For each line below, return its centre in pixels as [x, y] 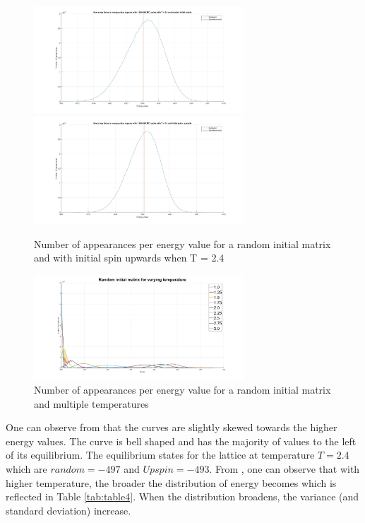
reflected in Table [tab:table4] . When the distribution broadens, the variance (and [182, 496]
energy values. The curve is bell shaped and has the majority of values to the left [181, 441]
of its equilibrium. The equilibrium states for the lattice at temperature [160, 455]
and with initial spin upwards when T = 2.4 [129, 258]
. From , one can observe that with [285, 468]
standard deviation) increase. [68, 510]
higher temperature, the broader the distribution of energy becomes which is [171, 482]
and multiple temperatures [91, 403]
